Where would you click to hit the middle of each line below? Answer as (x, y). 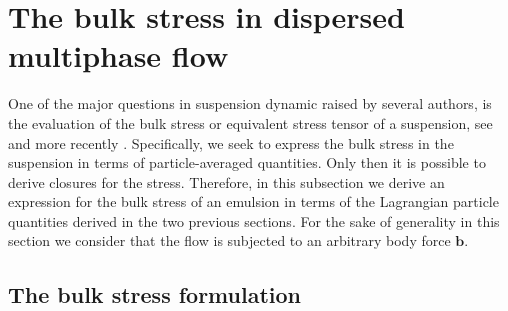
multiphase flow (118, 55)
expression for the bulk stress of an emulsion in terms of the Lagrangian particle (253, 201)
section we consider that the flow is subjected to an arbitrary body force (229, 240)
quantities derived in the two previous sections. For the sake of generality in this (254, 220)
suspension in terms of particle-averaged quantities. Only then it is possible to (247, 162)
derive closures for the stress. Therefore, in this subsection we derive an (226, 181)
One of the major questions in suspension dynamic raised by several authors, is (250, 103)
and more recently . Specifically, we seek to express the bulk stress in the (231, 142)
